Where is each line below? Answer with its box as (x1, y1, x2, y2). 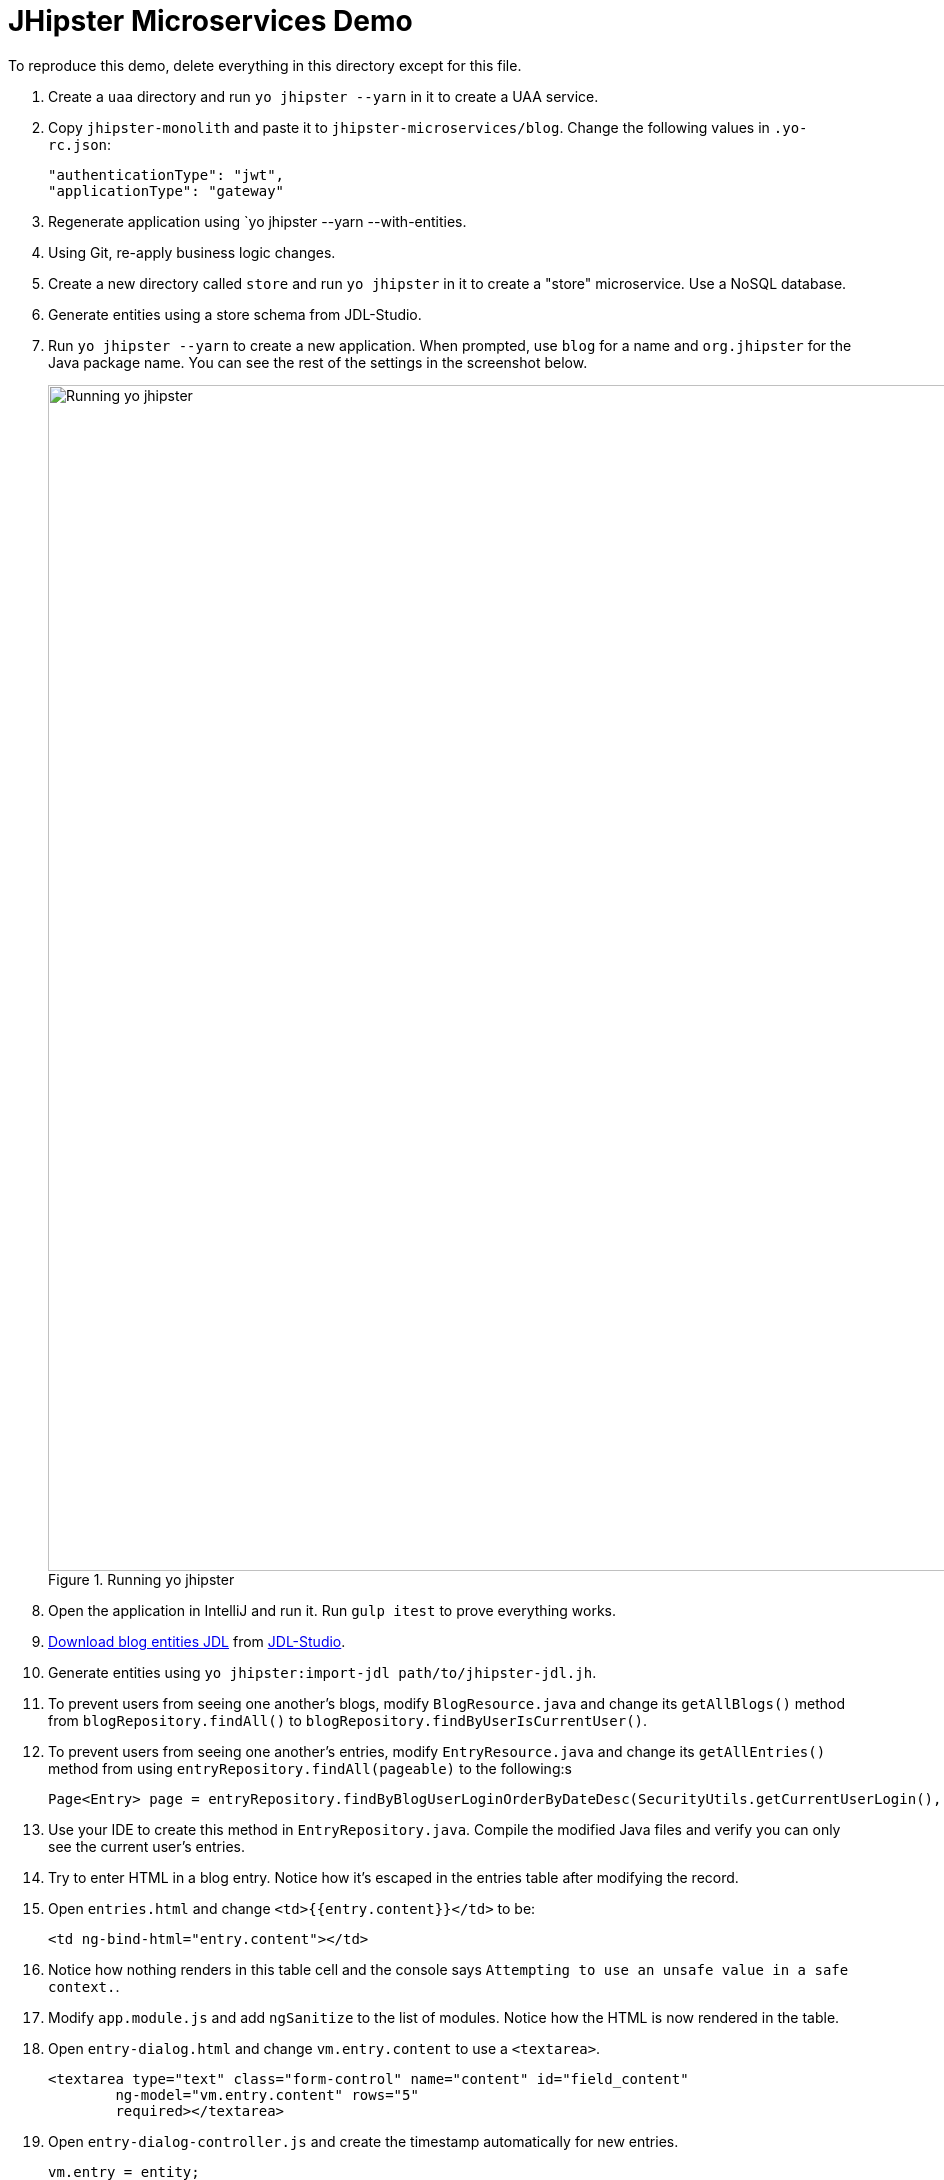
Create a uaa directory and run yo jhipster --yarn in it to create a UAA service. (48, 87, 599, 105)
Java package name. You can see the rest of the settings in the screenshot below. (48, 353, 588, 371)
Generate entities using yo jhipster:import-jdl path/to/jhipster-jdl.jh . (48, 1663, 597, 1681)
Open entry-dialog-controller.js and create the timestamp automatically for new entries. (48, 2132, 679, 2150)
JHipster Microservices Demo (8, 4, 413, 38)
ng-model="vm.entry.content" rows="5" (115, 2086, 419, 2103)
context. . (48, 1977, 120, 1995)
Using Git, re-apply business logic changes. (48, 243, 336, 261)
